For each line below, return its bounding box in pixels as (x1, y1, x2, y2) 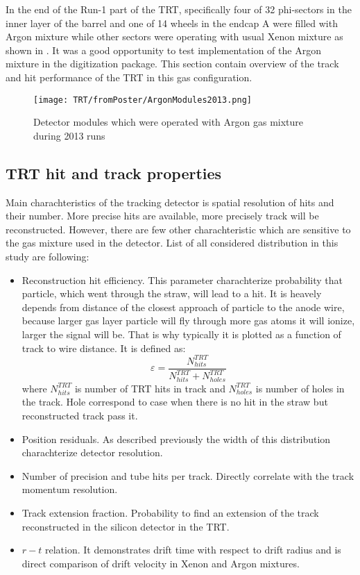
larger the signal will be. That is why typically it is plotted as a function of (22, 326, 341, 341)
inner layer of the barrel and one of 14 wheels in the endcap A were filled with (6, 15, 338, 30)
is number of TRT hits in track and (74, 381, 225, 395)
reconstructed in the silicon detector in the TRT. (22, 519, 230, 533)
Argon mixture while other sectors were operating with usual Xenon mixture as (6, 29, 343, 44)
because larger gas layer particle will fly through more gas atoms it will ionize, (22, 313, 355, 328)
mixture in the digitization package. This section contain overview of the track (6, 56, 339, 71)
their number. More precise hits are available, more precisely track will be (6, 208, 319, 223)
